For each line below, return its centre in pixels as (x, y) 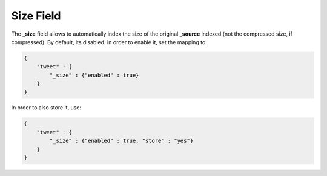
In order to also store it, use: (46, 108)
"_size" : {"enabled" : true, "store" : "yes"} (121, 141)
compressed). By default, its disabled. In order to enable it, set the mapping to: (109, 42)
